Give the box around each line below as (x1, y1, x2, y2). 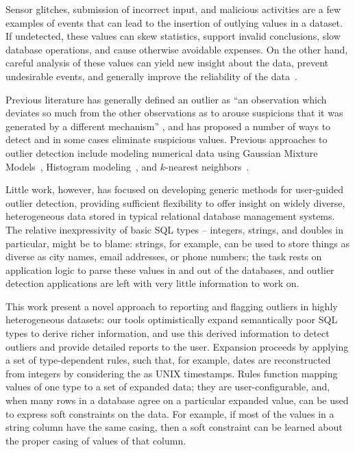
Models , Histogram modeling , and (5, 159, 158, 173)
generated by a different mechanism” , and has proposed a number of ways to (5, 118, 331, 133)
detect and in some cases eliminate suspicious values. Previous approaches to (5, 132, 328, 147)
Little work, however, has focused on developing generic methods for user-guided (5, 182, 344, 197)
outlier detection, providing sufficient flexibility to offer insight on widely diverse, (5, 195, 345, 210)
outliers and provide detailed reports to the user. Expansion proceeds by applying (5, 339, 349, 353)
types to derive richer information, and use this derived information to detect (5, 326, 330, 340)
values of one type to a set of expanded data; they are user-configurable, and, (5, 379, 330, 394)
